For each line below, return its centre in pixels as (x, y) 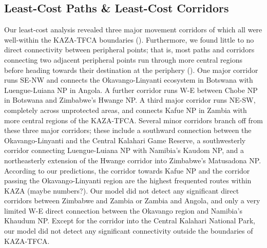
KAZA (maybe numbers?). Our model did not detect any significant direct (122, 190)
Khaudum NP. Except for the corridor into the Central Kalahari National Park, (130, 221)
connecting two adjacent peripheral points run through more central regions (123, 59)
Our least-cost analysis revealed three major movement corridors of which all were (133, 30)
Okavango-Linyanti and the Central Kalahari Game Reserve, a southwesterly (125, 140)
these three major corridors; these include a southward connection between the (128, 130)
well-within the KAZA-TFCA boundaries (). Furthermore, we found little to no (129, 39)
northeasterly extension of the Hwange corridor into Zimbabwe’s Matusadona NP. (133, 160)
